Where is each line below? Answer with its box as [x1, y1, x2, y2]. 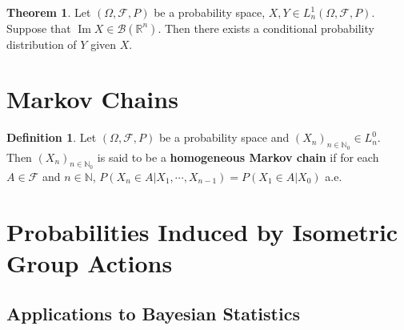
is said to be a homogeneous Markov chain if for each [97, 148, 379, 165]
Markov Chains [6, 82, 178, 115]
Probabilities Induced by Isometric [6, 215, 398, 247]
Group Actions [6, 246, 173, 279]
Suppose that [6, 19, 71, 36]
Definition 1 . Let [6, 129, 97, 146]
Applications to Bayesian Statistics [6, 301, 300, 326]
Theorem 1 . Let [6, 4, 91, 20]
